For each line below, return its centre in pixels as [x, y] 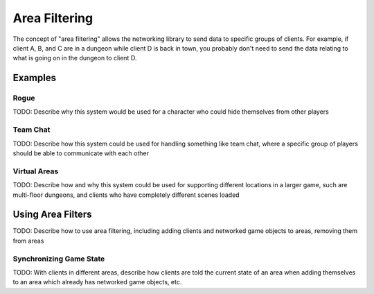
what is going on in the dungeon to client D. [75, 58]
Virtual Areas [36, 171]
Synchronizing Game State [59, 259]
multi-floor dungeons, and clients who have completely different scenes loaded [126, 195]
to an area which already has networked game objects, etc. [97, 282]
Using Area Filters [53, 215]
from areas [28, 241]
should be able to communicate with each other [81, 153]
